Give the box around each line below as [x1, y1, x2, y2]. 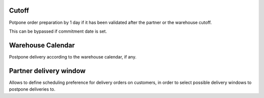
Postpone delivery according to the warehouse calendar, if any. [9, 54, 137, 59]
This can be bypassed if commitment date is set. [9, 28, 107, 34]
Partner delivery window [9, 66, 86, 75]
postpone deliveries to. [9, 86, 56, 92]
